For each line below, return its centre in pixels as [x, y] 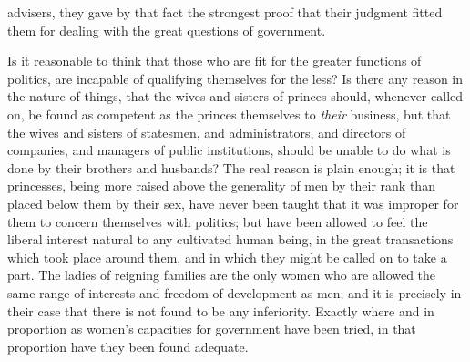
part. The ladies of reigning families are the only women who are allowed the [222, 275]
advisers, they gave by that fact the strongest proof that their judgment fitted [225, 12]
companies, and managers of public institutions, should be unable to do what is [229, 150]
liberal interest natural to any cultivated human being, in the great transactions [230, 239]
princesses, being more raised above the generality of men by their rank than [221, 186]
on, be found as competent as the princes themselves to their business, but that [229, 114]
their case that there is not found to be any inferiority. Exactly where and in [221, 310]
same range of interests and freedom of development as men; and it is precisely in [235, 292]
